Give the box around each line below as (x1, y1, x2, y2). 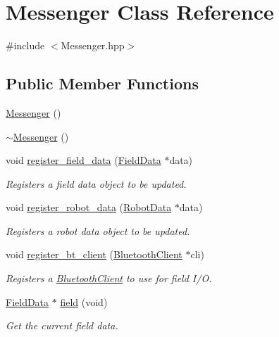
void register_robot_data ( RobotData (6, 200, 172, 215)
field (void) (60, 294, 108, 309)
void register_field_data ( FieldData (6, 153, 161, 167)
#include (6, 38, 45, 53)
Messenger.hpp (61, 38, 125, 53)
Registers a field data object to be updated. (6, 176, 187, 191)
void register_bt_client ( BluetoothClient (6, 247, 182, 262)
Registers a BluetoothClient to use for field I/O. (6, 271, 212, 286)
